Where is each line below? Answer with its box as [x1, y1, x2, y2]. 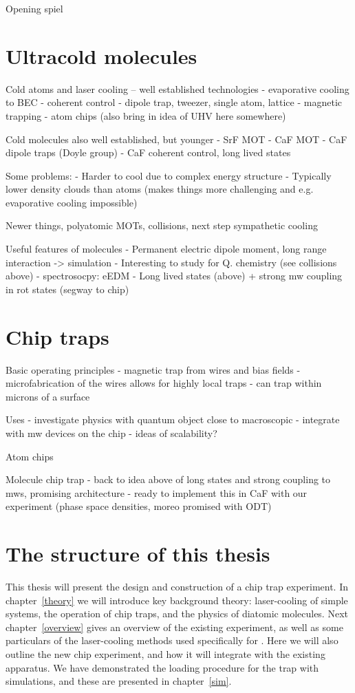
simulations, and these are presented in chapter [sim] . [6, 674, 232, 688]
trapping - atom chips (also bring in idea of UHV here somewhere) [6, 108, 286, 122]
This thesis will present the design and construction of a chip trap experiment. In [6, 579, 349, 594]
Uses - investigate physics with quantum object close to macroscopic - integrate [6, 412, 340, 427]
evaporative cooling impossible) [6, 195, 138, 209]
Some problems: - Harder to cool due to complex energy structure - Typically [6, 168, 332, 182]
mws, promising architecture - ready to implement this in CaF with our [6, 485, 308, 500]
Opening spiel [6, 1, 63, 15]
